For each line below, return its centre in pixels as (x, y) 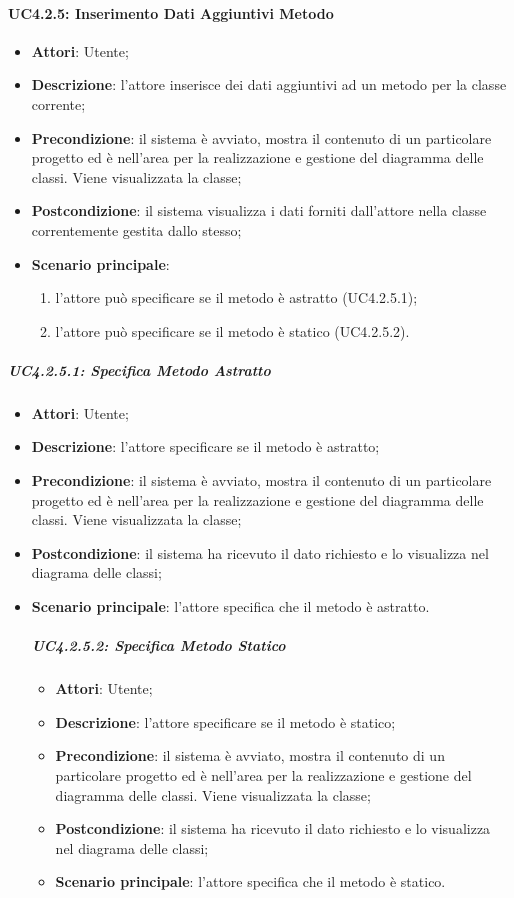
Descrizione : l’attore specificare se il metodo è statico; (225, 721)
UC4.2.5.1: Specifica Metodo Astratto (139, 369)
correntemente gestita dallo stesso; (136, 229)
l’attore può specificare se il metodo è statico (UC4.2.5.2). (232, 330)
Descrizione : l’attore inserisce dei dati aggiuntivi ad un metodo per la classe (269, 84)
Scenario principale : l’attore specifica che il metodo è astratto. (230, 606)
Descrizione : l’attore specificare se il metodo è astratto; (205, 446)
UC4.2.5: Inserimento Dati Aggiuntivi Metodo (171, 12)
